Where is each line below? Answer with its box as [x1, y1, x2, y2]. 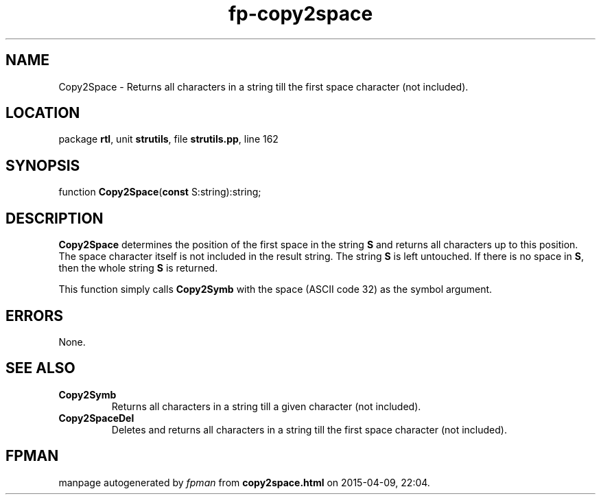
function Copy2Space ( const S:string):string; [58, 186, 261, 198]
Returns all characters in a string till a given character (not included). [111, 400, 421, 412]
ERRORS [5, 307, 64, 324]
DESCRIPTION [5, 209, 104, 227]
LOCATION [5, 104, 80, 122]
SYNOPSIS [5, 156, 80, 174]
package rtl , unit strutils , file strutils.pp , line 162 [58, 133, 279, 145]
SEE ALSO [5, 359, 75, 377]
